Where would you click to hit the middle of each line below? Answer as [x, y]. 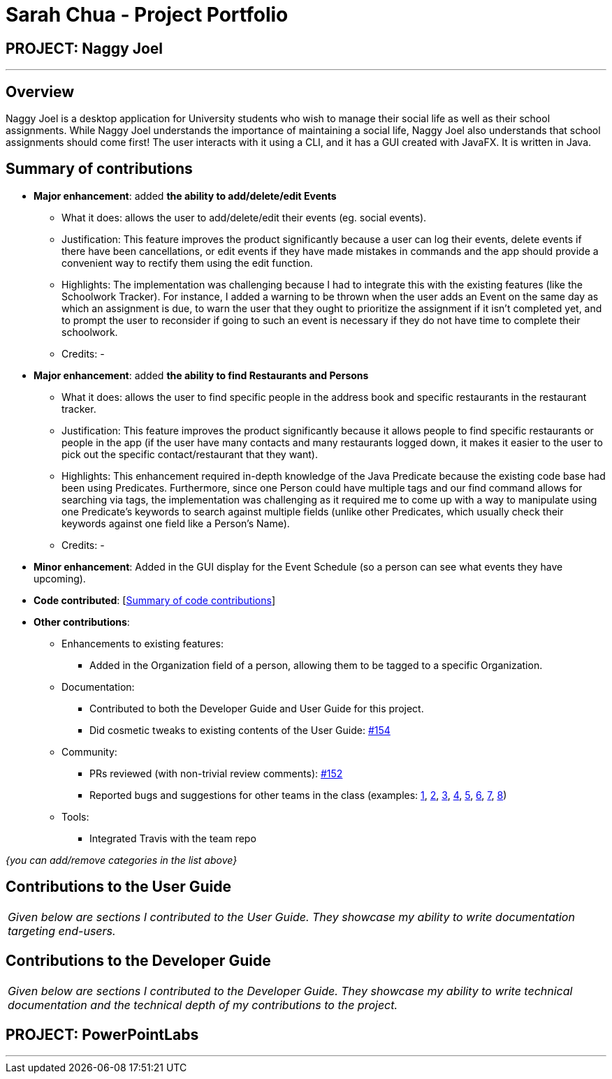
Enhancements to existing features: [143, 643]
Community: [89, 751]
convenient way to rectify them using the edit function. [187, 263]
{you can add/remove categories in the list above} [122, 860]
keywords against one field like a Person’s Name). [176, 523]
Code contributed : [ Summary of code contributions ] [154, 600]
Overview [40, 91]
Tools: [75, 816]
